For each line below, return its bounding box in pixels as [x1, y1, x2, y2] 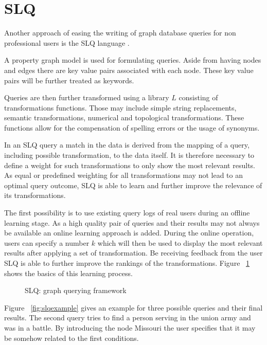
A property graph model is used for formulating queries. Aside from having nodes [4, 55, 261, 65]
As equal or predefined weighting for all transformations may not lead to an [4, 170, 243, 180]
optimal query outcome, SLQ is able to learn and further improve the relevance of [4, 179, 262, 190]
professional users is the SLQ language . [4, 37, 130, 48]
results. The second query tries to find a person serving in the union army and [4, 312, 251, 323]
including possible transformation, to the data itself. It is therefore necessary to [4, 150, 255, 160]
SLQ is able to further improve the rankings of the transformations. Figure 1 [4, 258, 250, 268]
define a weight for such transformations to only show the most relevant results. [4, 159, 255, 170]
